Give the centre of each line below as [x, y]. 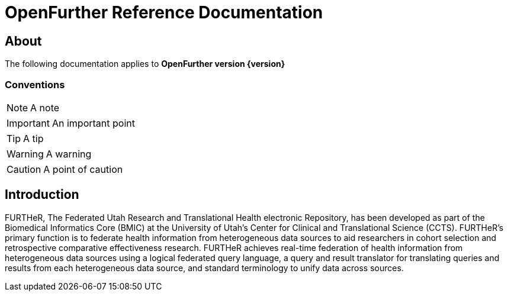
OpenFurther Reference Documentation [164, 12]
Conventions [35, 84]
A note [45, 107]
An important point [93, 123]
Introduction [42, 195]
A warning [69, 154]
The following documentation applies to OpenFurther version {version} [145, 64]
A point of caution [83, 169]
